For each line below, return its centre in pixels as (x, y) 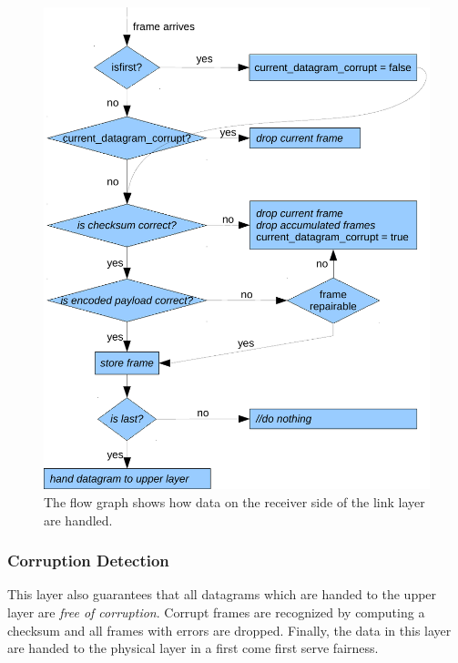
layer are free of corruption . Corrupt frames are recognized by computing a (216, 612)
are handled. (78, 520)
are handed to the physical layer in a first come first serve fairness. (193, 648)
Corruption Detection (88, 561)
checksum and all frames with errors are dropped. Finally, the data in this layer (229, 630)
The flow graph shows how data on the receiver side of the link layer (234, 502)
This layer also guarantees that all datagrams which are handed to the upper (222, 594)
